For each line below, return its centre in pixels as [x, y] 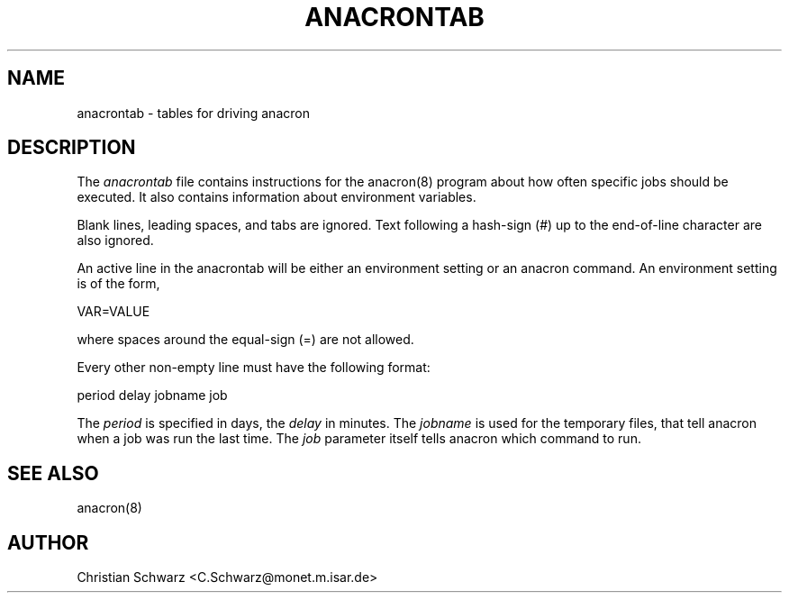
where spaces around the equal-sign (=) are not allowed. [245, 340]
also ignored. [115, 241]
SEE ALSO [53, 473]
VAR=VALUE [113, 312]
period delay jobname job [152, 395]
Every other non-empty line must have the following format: [254, 368]
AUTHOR [48, 542]
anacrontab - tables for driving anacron [193, 113]
